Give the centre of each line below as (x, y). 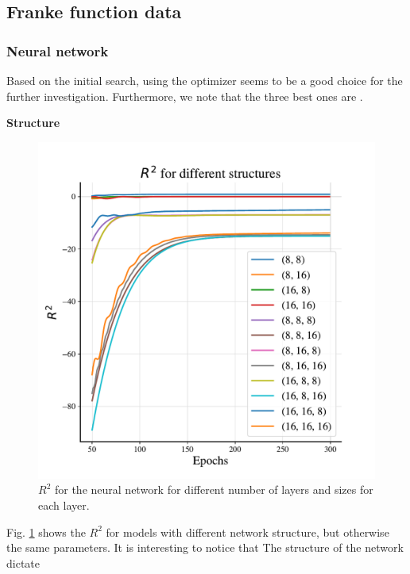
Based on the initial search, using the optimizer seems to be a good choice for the (205, 80)
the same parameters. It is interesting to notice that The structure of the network (205, 547)
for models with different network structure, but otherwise (248, 532)
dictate (23, 562)
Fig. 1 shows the (46, 532)
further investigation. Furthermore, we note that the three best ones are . (185, 96)
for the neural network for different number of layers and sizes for (214, 489)
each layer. (64, 505)
